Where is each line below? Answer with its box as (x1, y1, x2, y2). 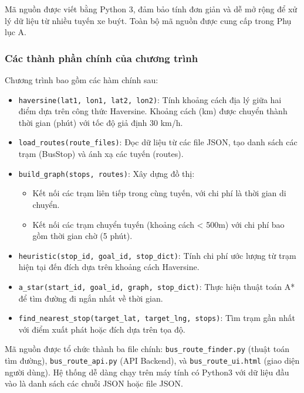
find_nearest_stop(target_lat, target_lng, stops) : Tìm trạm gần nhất (18, 312, 296, 324)
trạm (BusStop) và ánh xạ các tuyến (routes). (18, 148, 184, 160)
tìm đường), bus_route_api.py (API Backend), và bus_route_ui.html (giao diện (5, 354, 300, 367)
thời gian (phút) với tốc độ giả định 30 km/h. (18, 116, 183, 128)
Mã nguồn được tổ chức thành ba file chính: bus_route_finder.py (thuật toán (5, 343, 289, 355)
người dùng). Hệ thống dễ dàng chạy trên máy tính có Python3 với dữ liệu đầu (5, 365, 289, 378)
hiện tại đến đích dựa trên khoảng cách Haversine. (18, 261, 200, 273)
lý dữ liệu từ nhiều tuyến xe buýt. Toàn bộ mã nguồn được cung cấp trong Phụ (5, 14, 292, 26)
